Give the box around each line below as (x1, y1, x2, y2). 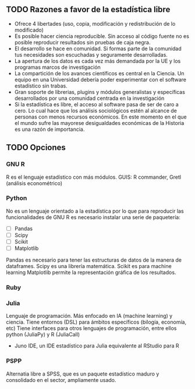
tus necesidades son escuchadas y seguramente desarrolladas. (14, 51, 168, 58)
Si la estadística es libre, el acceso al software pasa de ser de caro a (14, 100, 179, 107)
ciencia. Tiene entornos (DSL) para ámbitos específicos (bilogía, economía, (6, 318, 187, 326)
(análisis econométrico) (6, 179, 63, 186)
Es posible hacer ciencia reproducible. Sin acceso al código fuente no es (14, 32, 189, 40)
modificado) (14, 26, 44, 33)
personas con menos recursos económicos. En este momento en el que (14, 113, 187, 120)
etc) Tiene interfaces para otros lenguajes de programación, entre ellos (6, 325, 177, 332)
